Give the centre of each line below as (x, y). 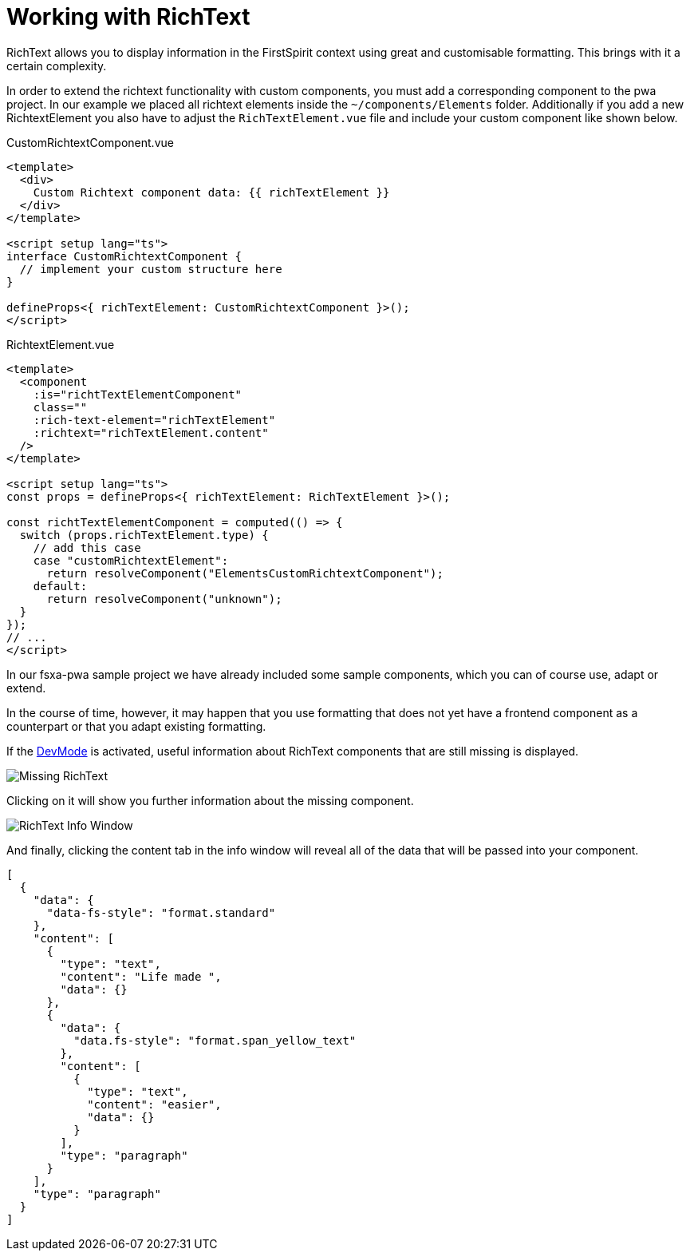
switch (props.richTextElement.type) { (144, 535)
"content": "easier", (154, 1104)
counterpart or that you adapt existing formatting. (136, 726)
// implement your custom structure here (151, 269)
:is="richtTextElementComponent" (138, 394)
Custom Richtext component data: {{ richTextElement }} (211, 192)
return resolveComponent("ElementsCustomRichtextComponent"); (245, 573)
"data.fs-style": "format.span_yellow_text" (215, 1040)
